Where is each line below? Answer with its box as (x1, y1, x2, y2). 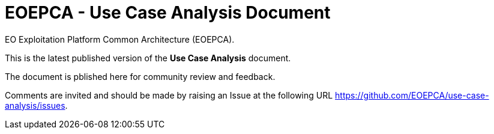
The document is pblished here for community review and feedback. (5, 71, 276, 82)
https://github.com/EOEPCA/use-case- (335, 90, 489, 100)
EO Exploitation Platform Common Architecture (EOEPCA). (5, 34, 235, 44)
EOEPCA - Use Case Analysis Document (5, 2, 331, 23)
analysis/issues (5, 100, 65, 111)
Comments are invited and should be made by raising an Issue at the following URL (5, 90, 333, 100)
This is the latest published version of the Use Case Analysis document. (5, 52, 291, 63)
